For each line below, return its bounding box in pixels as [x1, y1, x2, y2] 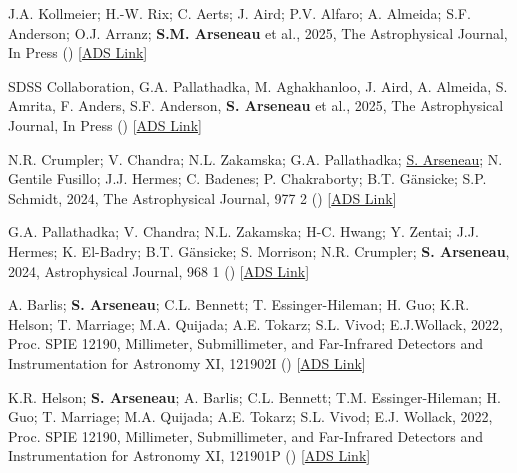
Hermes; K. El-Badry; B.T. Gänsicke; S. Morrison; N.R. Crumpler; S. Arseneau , [8, 240, 510, 261]
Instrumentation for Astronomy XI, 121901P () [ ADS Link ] [8, 445, 371, 466]
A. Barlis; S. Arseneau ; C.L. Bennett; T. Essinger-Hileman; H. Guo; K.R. [8, 294, 470, 315]
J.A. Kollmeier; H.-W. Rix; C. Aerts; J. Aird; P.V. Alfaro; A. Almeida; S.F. [8, 3, 471, 23]
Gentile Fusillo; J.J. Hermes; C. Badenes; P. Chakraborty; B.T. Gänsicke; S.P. [8, 168, 487, 189]
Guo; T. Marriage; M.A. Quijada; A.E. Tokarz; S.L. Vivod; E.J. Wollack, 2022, [8, 406, 493, 427]
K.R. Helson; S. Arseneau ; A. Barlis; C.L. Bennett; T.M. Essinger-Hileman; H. [8, 386, 501, 407]
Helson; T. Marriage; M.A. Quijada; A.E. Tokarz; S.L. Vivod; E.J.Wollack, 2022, [8, 313, 503, 334]
